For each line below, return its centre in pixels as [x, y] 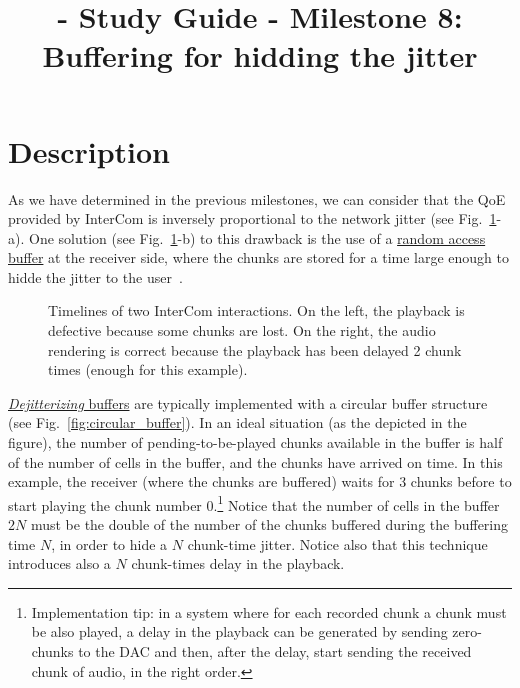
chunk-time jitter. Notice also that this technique [337, 543]
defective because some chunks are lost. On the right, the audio [242, 330]
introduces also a [59, 563]
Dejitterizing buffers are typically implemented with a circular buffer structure [248, 402]
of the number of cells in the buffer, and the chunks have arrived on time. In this [255, 461]
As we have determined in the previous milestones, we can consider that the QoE [257, 198]
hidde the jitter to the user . [95, 276]
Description [89, 150]
